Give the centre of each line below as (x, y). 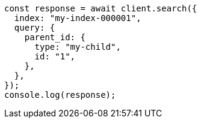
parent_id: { (55, 37)
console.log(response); (60, 95)
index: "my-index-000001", (78, 18)
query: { (35, 28)
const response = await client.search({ (101, 8)
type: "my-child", (78, 47)
